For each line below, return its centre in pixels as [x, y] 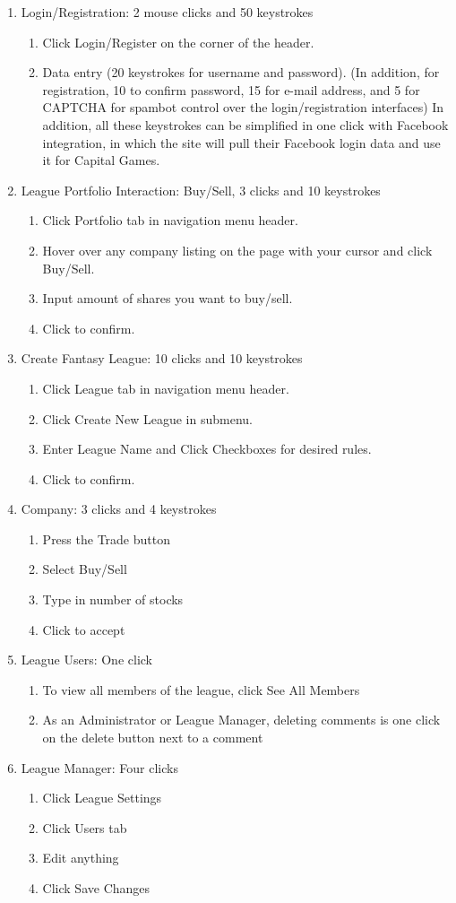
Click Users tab [85, 827]
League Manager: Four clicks [99, 767]
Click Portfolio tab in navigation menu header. [170, 220]
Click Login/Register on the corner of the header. [178, 42]
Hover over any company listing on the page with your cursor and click [237, 250]
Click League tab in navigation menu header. [166, 388]
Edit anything [81, 858]
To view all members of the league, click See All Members [201, 689]
